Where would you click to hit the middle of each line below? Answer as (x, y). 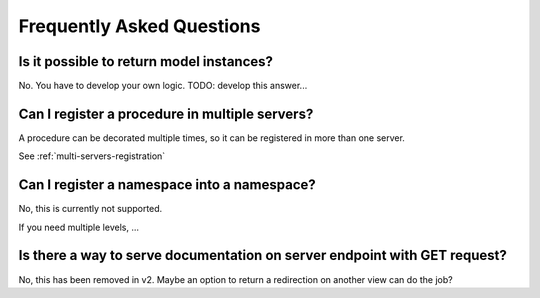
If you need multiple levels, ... (79, 227)
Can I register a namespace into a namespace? (167, 185)
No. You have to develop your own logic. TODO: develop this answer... (163, 86)
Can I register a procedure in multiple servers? (166, 113)
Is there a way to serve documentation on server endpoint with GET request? (262, 255)
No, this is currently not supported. (90, 209)
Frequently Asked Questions (139, 26)
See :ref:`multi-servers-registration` (92, 156)
